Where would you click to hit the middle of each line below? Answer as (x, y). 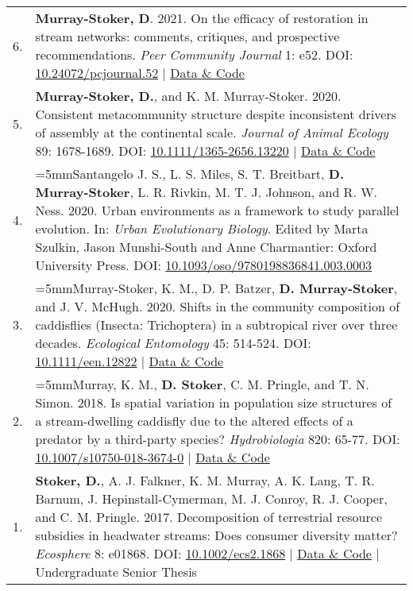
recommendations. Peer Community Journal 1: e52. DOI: (194, 54)
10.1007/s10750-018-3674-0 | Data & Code (152, 457)
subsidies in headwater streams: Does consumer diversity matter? (216, 535)
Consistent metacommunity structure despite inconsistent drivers (216, 114)
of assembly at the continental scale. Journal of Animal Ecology (212, 132)
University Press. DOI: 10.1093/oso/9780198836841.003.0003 (204, 265)
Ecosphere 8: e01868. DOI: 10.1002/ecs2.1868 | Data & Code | (207, 553)
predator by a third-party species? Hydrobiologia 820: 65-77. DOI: (218, 439)
